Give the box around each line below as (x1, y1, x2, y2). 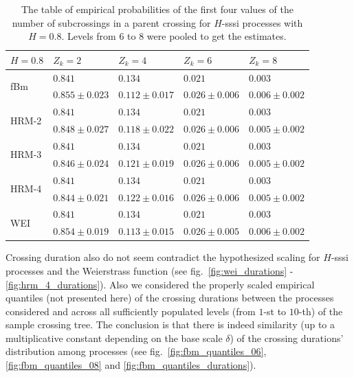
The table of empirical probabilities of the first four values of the (21, 2, 294, 16)
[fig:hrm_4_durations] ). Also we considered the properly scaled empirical (5, 277, 315, 291)
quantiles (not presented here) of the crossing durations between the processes (5, 290, 334, 305)
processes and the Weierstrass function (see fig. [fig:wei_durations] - (5, 263, 294, 277)
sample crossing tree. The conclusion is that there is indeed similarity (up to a (5, 317, 335, 332)
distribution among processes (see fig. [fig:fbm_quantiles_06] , (5, 344, 267, 358)
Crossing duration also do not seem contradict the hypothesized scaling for (5, 250, 320, 264)
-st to (263, 304, 287, 318)
